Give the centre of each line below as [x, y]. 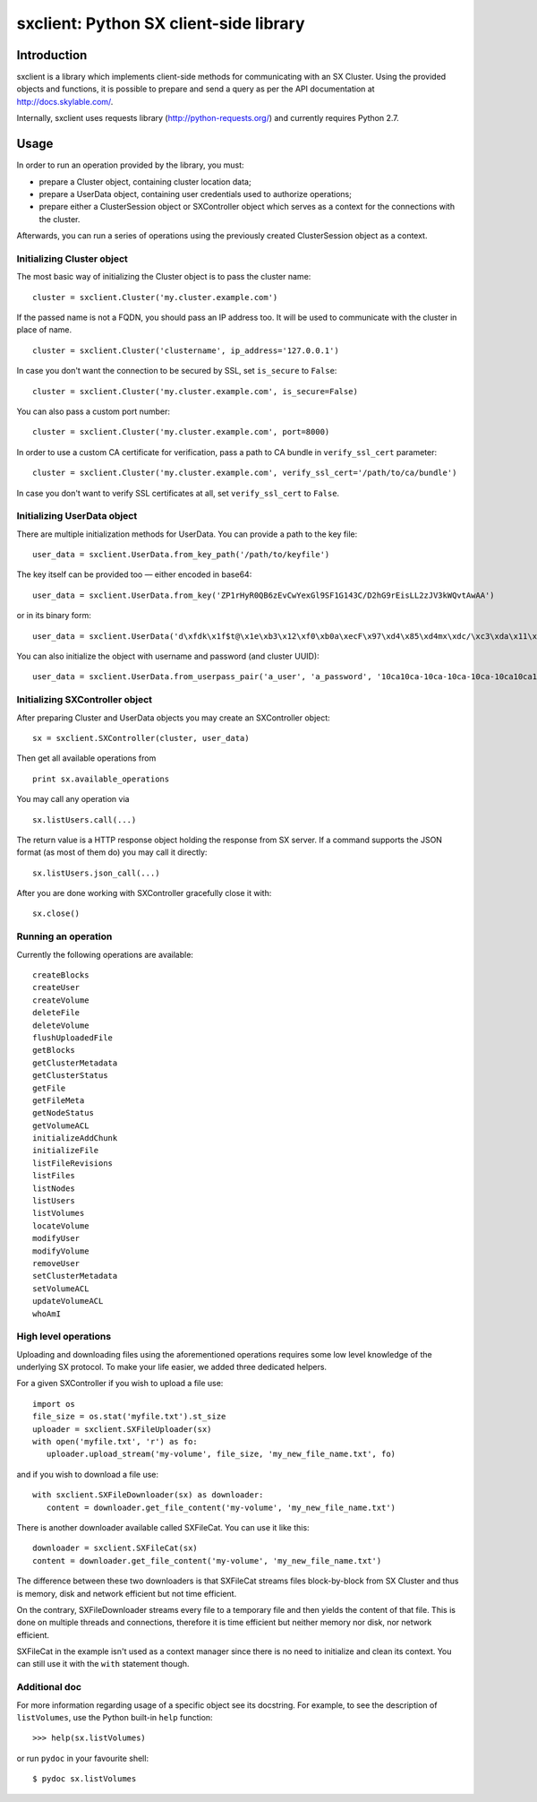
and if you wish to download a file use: [88, 1474]
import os [54, 1404]
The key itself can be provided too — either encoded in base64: [134, 574]
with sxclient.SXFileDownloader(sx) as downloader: [148, 1495]
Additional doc [49, 1687]
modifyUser [56, 1238]
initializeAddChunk [75, 1138]
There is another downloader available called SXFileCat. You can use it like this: [163, 1527]
